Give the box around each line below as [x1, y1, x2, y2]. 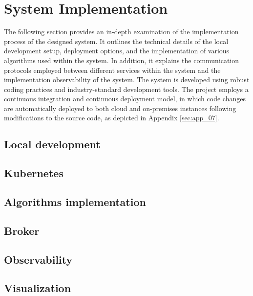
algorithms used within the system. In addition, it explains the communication [4, 55, 239, 65]
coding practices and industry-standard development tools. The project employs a [4, 84, 249, 94]
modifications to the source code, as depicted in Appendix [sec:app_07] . [4, 113, 219, 123]
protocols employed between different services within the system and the [4, 65, 221, 75]
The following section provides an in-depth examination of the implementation [4, 26, 239, 37]
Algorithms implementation [4, 194, 146, 209]
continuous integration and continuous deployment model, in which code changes [4, 93, 246, 104]
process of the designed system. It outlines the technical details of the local [4, 36, 229, 46]
